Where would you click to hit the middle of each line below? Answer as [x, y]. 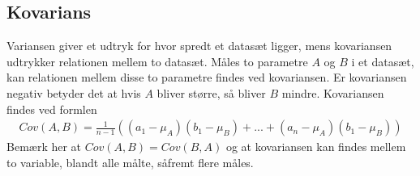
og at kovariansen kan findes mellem [316, 147]
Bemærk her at [44, 147]
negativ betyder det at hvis [74, 92]
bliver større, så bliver [211, 92]
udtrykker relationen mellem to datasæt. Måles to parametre [157, 61]
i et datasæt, [383, 61]
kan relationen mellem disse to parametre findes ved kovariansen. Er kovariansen [207, 77]
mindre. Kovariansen [333, 92]
